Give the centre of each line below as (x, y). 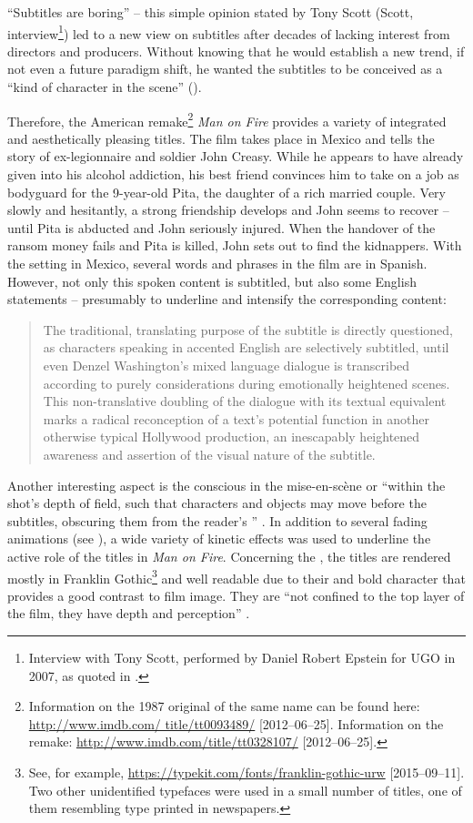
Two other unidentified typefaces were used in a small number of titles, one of (245, 790)
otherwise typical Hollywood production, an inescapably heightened (231, 437)
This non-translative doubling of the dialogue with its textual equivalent (245, 401)
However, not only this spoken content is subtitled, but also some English (212, 281)
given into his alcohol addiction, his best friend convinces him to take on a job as (233, 174)
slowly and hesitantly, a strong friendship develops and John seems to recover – (228, 210)
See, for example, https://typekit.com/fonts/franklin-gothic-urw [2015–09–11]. (247, 772)
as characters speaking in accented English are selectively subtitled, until (246, 347)
